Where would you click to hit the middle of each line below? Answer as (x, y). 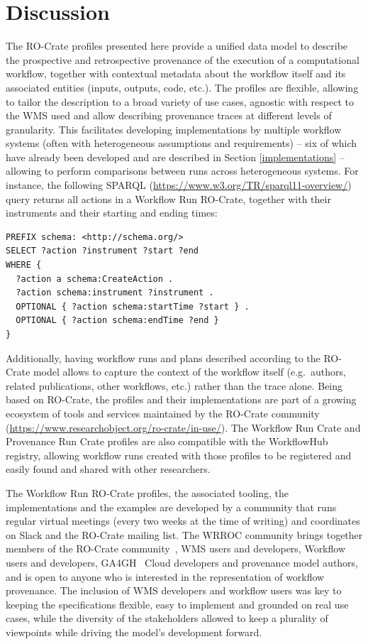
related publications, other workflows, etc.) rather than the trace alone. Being (174, 385)
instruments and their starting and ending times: (112, 213)
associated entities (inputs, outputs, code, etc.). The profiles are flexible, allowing (182, 87)
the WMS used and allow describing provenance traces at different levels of (169, 115)
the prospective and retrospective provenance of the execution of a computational (183, 59)
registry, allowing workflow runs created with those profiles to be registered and (179, 455)
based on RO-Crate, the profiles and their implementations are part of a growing (181, 399)
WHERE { (24, 265)
